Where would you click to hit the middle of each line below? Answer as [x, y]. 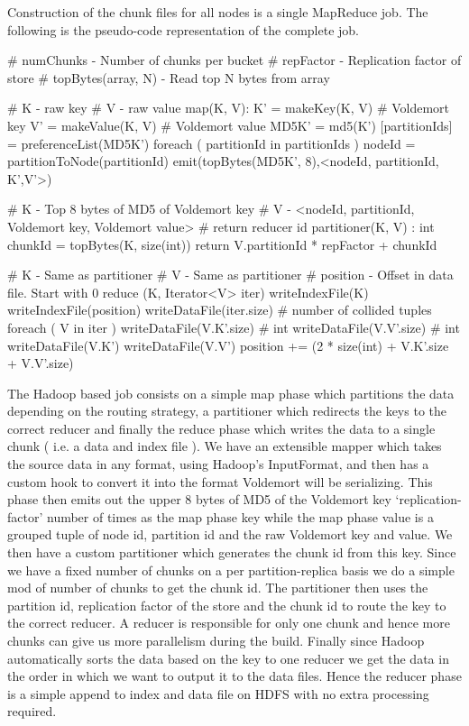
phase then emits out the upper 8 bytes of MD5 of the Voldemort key [199, 499]
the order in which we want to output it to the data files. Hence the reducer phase [234, 676]
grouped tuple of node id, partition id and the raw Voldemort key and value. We [230, 534]
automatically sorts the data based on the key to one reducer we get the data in [228, 658]
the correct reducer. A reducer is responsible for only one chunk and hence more [229, 623]
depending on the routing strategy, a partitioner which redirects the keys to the [227, 411]
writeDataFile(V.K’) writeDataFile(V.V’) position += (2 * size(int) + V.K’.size [228, 345]
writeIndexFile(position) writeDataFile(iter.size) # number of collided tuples [220, 310]
